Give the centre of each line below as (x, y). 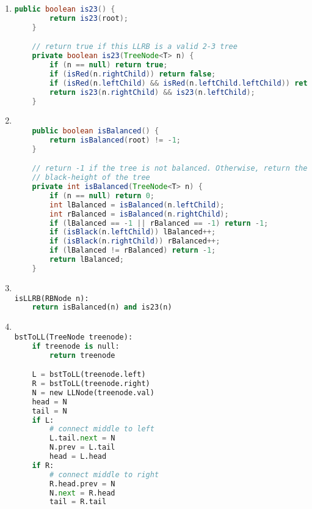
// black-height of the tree (91, 178)
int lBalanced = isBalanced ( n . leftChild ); (137, 205)
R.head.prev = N (82, 484)
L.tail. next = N (82, 438)
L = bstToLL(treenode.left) (89, 375)
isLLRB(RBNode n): (52, 298)
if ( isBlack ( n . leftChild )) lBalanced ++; (133, 232)
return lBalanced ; (87, 260)
